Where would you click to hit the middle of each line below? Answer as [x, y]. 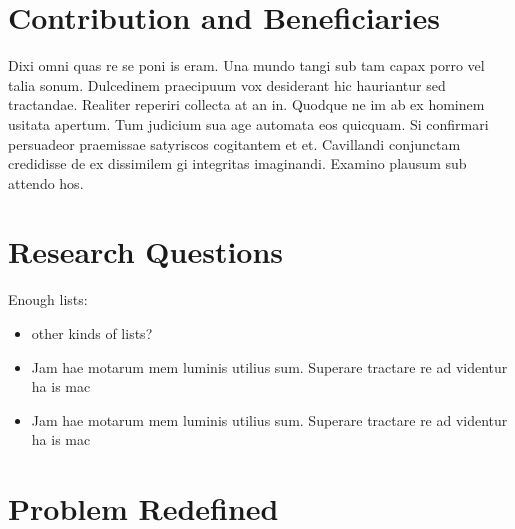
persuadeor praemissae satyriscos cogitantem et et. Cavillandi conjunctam [234, 143]
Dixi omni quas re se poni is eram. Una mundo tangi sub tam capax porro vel [246, 65]
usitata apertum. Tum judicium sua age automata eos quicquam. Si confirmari [248, 123]
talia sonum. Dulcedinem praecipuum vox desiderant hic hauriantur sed [227, 84]
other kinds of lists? [92, 333]
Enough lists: [48, 299]
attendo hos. [46, 182]
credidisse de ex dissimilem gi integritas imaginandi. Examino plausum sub [237, 163]
